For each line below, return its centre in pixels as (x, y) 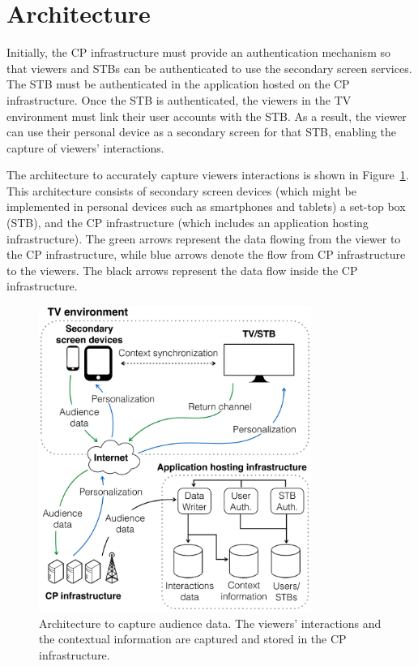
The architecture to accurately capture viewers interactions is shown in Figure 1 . (208, 175)
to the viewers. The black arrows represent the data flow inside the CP (182, 270)
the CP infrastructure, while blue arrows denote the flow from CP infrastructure (206, 254)
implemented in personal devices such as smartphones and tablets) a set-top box (206, 206)
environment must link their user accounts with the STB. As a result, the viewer (207, 116)
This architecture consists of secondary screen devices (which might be (181, 190)
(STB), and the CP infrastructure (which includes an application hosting (188, 223)
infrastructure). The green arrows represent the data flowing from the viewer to (204, 238)
